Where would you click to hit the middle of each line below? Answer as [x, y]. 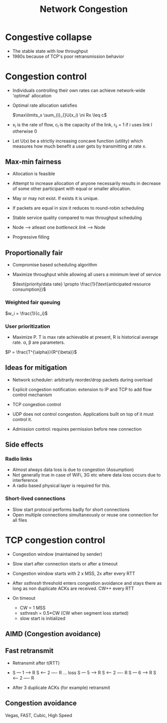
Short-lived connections [35, 498]
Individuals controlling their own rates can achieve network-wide [79, 90]
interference [25, 481]
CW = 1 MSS [33, 608]
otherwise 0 [25, 131]
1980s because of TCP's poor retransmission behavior [68, 56]
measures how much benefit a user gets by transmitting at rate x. [79, 146]
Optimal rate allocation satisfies [45, 105]
